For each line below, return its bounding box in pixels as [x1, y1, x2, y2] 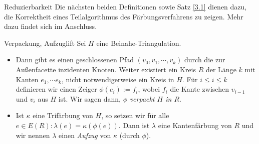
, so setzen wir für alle [101, 110, 169, 121]
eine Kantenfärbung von [158, 120, 232, 130]
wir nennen [16, 130, 50, 140]
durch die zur [184, 54, 225, 65]
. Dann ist [118, 120, 150, 130]
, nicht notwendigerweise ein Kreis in [61, 74, 174, 84]
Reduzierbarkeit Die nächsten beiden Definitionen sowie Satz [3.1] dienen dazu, [4, 1, 247, 11]
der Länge [205, 64, 236, 74]
